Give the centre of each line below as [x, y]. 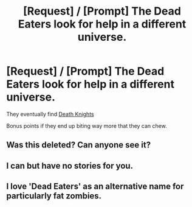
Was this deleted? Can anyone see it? [78, 145]
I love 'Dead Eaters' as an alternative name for [95, 187]
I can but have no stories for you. [70, 166]
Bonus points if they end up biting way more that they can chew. [87, 125]
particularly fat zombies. [54, 196]
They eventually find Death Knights [50, 114]
